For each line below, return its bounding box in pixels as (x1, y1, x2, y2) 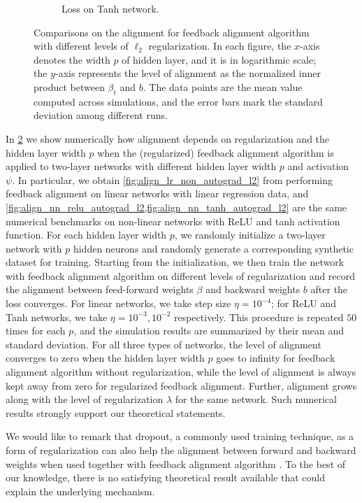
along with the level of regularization (6, 392, 164, 406)
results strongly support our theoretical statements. (6, 405, 226, 420)
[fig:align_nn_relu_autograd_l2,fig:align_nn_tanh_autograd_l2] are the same (6, 199, 347, 214)
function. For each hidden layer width (6, 227, 167, 242)
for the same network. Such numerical (175, 392, 337, 406)
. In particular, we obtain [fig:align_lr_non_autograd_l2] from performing (12, 172, 333, 187)
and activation (287, 159, 349, 173)
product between (34, 79, 105, 94)
